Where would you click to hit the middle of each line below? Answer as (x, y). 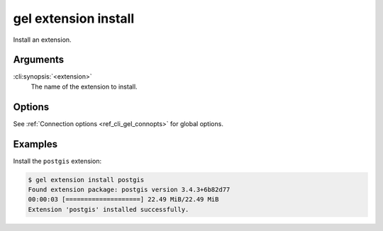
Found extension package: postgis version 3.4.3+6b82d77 (129, 190)
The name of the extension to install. (84, 86)
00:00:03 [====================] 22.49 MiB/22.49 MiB (123, 199)
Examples (35, 144)
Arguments (39, 60)
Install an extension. (42, 40)
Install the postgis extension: (57, 161)
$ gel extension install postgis (86, 180)
